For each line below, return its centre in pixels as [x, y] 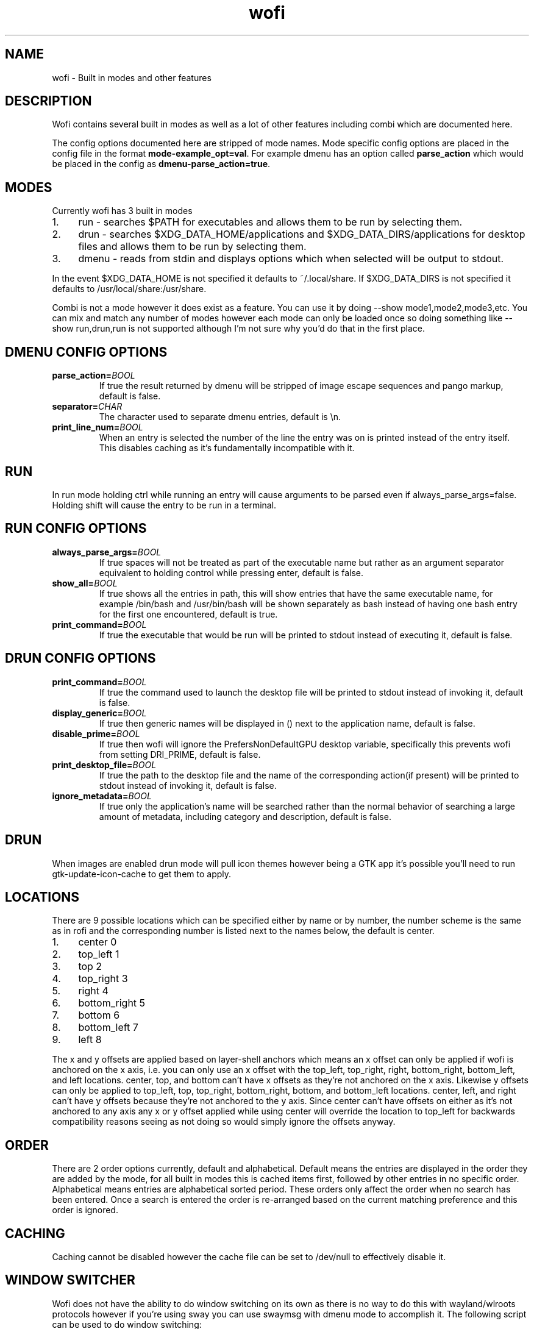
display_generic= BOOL [99, 713]
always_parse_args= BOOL [107, 552]
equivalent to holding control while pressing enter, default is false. [231, 572]
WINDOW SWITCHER [70, 1280]
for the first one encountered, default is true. [188, 614]
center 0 [98, 942]
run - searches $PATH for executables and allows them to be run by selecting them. [270, 222]
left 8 [90, 1040]
